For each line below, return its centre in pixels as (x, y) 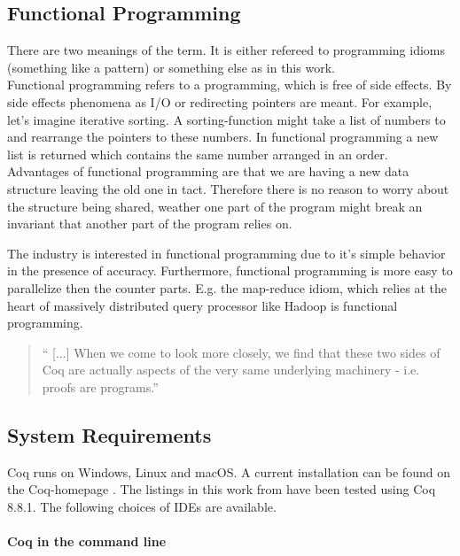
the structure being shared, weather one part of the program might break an (215, 206)
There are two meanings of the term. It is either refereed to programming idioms (226, 50)
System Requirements (109, 434)
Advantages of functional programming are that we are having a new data (208, 171)
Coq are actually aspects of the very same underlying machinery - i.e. (231, 370)
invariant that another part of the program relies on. (150, 224)
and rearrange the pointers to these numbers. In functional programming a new (223, 137)
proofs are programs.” (100, 386)
